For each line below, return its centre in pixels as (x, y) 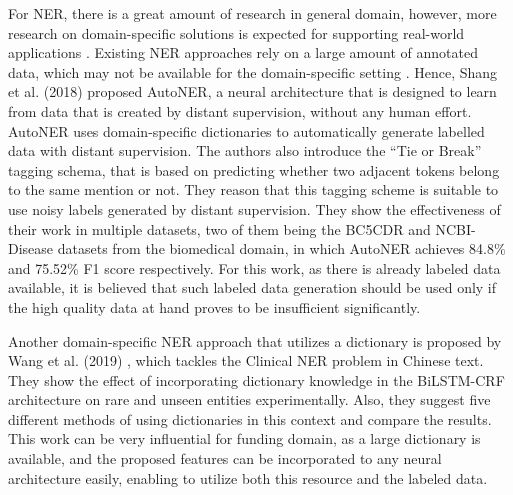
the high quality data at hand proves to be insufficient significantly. (214, 306)
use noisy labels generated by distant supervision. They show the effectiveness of (254, 208)
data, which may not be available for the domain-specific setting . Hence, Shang (253, 71)
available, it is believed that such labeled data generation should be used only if (252, 287)
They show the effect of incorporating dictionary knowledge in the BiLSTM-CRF (256, 379)
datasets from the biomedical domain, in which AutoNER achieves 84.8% (281, 248)
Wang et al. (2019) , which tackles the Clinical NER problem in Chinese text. (246, 360)
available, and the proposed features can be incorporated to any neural (225, 458)
